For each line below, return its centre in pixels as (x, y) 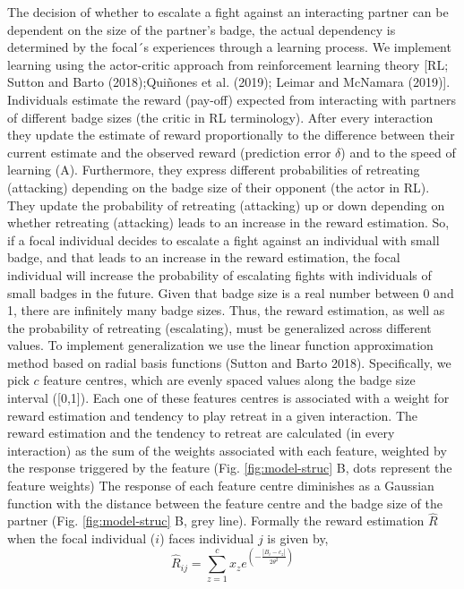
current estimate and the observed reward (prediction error (169, 152)
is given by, (298, 538)
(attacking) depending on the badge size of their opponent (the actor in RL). (219, 187)
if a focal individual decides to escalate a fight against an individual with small (223, 239)
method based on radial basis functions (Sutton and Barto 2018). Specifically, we (229, 362)
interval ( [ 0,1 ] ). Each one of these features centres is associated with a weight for (228, 398)
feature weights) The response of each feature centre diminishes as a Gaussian (221, 486)
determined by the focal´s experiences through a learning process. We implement (229, 47)
